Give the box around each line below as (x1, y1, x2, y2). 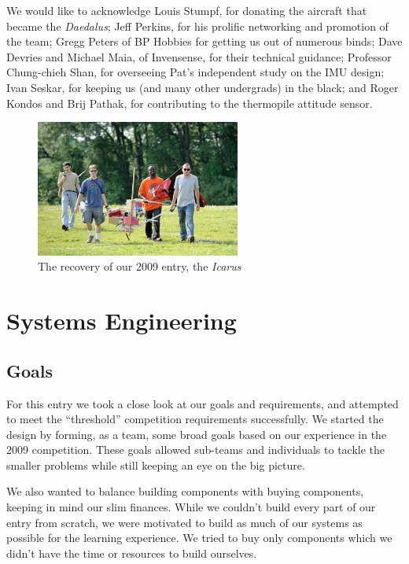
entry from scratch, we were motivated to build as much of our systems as (6, 514, 363, 530)
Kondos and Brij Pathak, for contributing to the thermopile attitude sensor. (6, 94, 373, 111)
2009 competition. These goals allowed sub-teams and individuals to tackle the (6, 441, 385, 458)
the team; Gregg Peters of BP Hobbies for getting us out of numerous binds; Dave (6, 33, 403, 50)
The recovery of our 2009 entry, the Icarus (38, 258, 241, 275)
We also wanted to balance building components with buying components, (6, 483, 364, 499)
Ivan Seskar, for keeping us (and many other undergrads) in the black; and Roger (6, 79, 399, 95)
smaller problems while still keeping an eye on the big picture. (6, 456, 305, 473)
